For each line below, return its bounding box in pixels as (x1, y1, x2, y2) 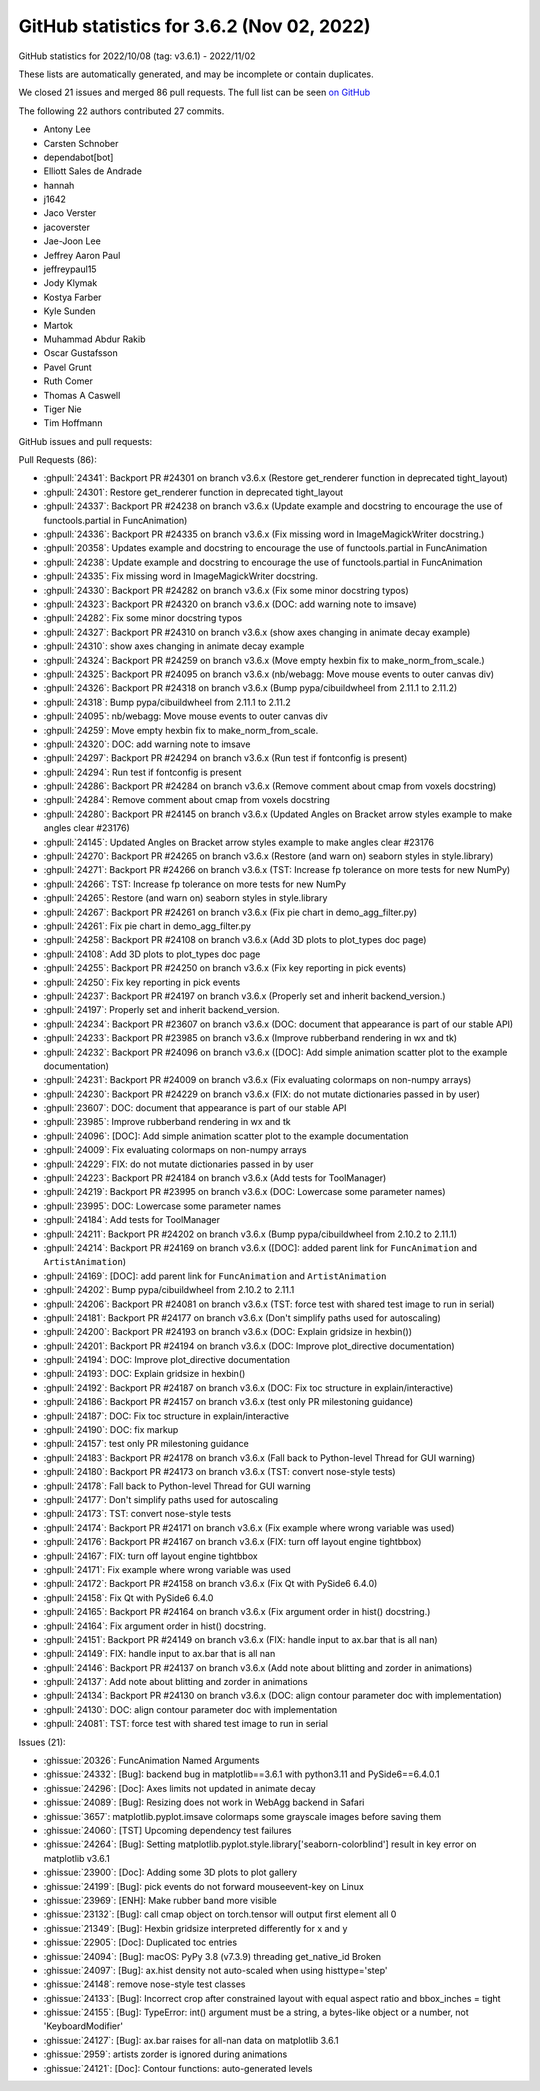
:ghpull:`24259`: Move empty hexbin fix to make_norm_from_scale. (43, 724, 319, 736)
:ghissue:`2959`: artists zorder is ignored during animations (43, 2048, 288, 2060)
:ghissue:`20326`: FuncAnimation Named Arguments (43, 1755, 260, 1767)
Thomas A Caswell (43, 389, 121, 401)
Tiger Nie (43, 403, 82, 415)
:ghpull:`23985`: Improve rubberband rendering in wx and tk (43, 1116, 291, 1128)
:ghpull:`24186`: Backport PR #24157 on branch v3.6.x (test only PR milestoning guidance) (43, 1396, 414, 1408)
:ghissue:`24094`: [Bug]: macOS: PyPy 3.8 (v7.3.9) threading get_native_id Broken (43, 1950, 382, 1962)
